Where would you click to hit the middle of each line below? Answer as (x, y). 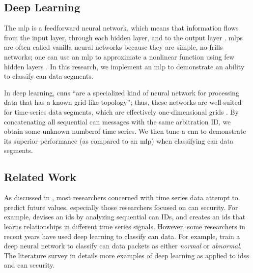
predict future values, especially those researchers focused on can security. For (121, 207)
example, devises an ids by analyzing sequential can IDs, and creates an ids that (125, 217)
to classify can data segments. (49, 76)
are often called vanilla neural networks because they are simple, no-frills (113, 47)
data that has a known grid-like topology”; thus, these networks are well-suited (123, 102)
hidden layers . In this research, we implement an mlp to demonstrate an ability (124, 66)
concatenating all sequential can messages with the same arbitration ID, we (117, 121)
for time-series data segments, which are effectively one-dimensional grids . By (121, 111)
